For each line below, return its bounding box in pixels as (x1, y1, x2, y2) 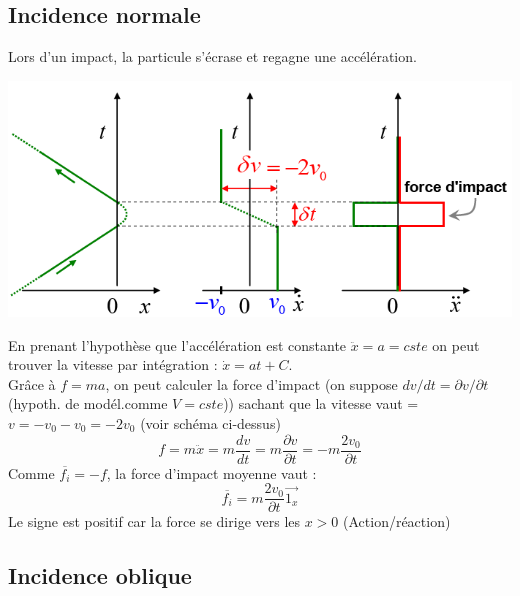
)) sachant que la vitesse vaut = (223, 393, 419, 414)
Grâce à (8, 373, 56, 394)
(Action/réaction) (343, 511, 451, 532)
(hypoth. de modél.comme (8, 393, 168, 414)
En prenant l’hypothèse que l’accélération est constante (8, 334, 347, 355)
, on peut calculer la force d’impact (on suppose (105, 373, 398, 394)
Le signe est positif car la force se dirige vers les (8, 511, 301, 532)
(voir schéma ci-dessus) (140, 413, 281, 434)
